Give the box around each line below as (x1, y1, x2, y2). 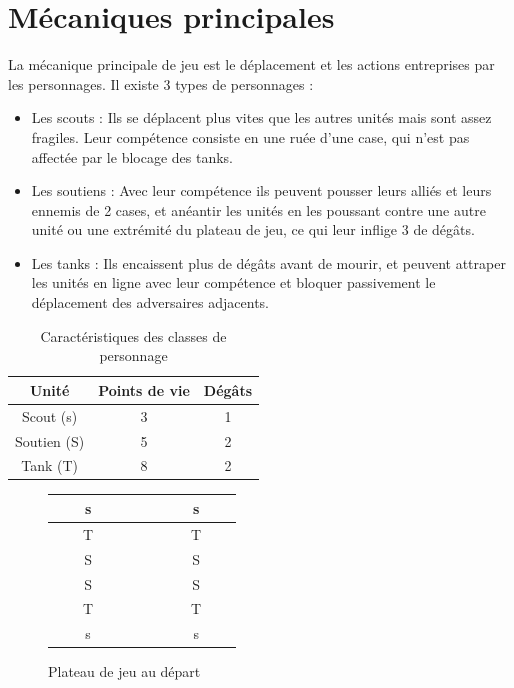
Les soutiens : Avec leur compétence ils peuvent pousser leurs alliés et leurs (31, 180, 492, 201)
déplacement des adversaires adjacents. (31, 292, 269, 313)
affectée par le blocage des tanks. (31, 146, 234, 167)
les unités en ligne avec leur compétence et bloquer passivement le (31, 272, 436, 293)
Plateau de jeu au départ (48, 661, 201, 682)
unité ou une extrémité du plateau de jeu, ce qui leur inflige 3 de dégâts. (31, 219, 475, 240)
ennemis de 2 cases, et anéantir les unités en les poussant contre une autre (31, 199, 486, 220)
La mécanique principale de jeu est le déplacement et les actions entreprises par (8, 54, 495, 75)
